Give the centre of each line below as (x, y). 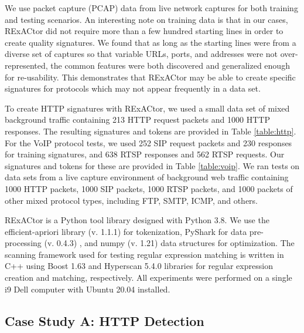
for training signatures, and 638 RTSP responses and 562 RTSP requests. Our (145, 154)
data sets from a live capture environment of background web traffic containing (147, 177)
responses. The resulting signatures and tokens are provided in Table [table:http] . (151, 131)
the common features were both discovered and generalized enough (170, 65)
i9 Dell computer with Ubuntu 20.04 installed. (88, 289)
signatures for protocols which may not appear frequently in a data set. (133, 88)
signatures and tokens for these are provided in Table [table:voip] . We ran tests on (152, 165)
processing (23, 243)
